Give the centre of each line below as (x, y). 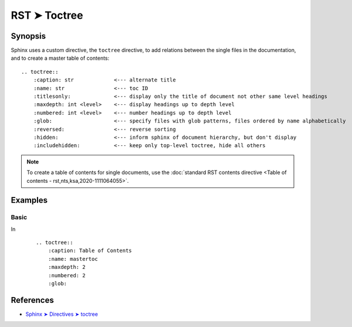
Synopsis (28, 36)
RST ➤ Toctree (47, 15)
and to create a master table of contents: (60, 58)
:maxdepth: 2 (67, 267)
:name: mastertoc (73, 259)
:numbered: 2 (67, 275)
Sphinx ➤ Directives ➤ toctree (62, 314)
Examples (29, 200)
